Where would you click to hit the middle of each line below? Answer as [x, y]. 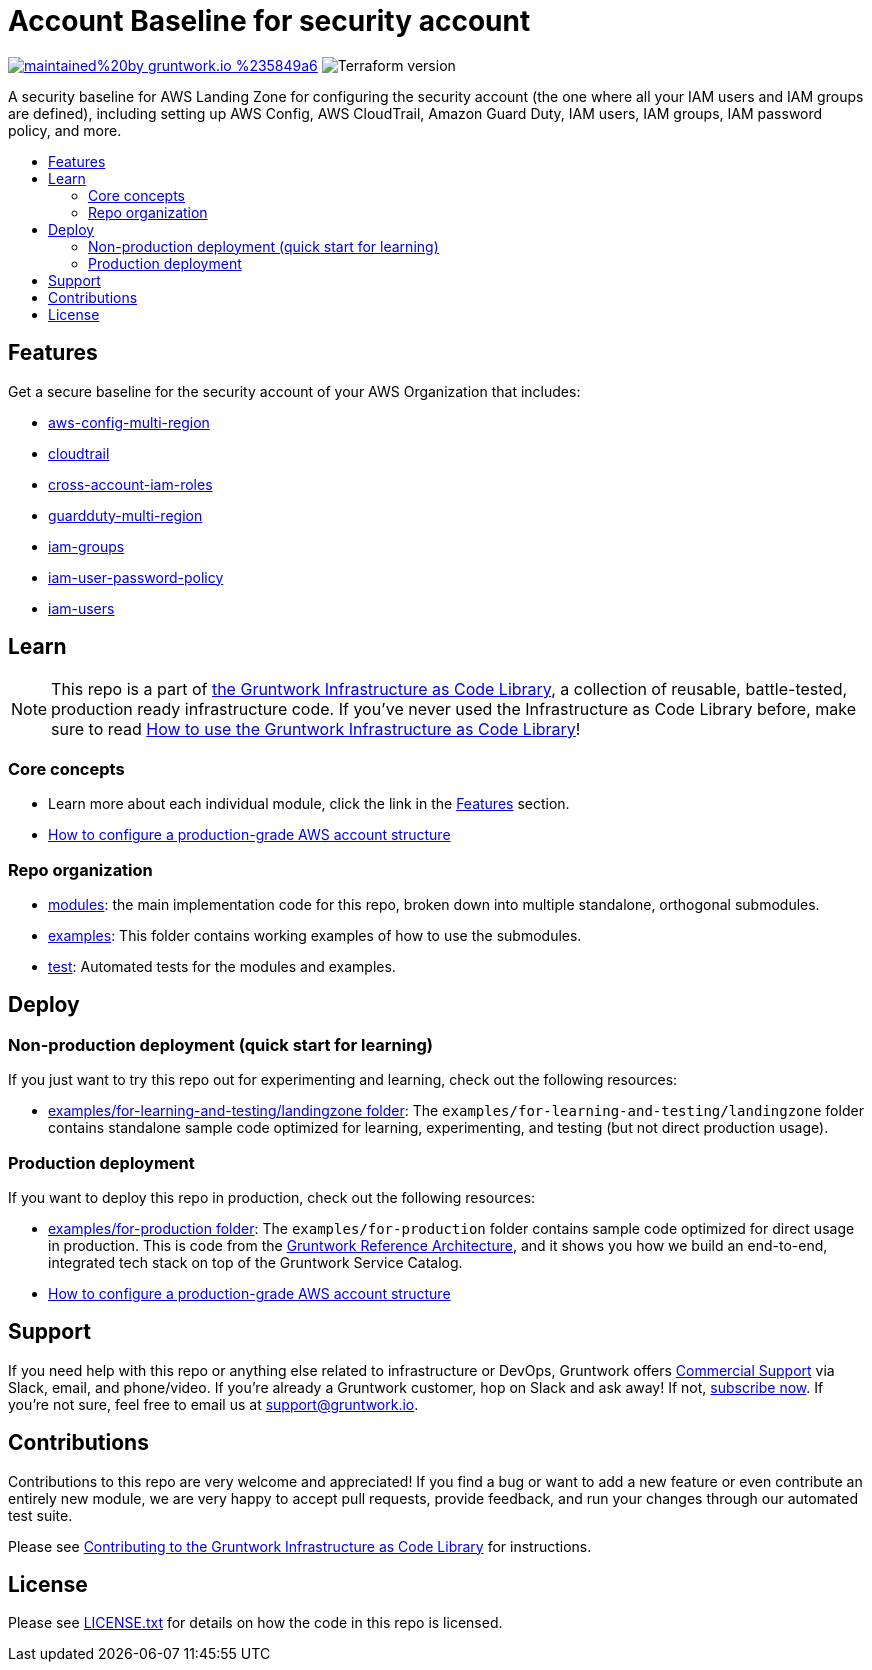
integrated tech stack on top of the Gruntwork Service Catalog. [255, 1262]
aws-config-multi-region [129, 422]
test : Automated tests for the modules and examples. [222, 966]
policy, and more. [65, 130]
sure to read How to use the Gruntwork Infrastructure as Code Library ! [316, 729]
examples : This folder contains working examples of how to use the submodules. [315, 935]
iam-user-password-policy [136, 577]
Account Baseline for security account [269, 21]
